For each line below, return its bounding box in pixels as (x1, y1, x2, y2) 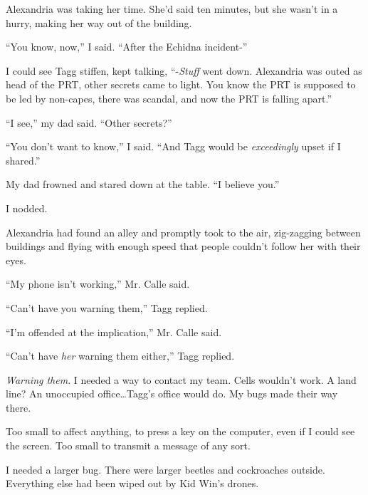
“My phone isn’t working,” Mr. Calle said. (6, 276, 190, 291)
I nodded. (6, 200, 48, 215)
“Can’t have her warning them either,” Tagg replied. (6, 348, 235, 363)
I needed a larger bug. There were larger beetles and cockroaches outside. (6, 462, 325, 476)
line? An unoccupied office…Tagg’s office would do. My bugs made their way (6, 386, 338, 401)
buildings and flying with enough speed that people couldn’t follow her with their (6, 239, 361, 254)
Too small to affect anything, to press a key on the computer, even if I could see (6, 424, 355, 439)
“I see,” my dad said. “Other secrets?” (6, 115, 172, 130)
